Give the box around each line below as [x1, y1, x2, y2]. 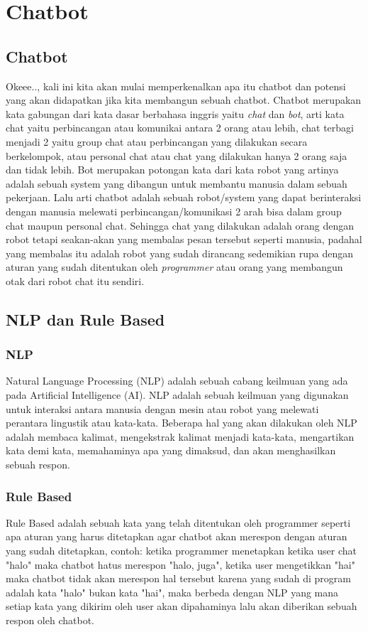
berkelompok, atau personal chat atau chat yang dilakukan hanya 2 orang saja [6, 148, 347, 163]
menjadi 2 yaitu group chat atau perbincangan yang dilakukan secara [6, 134, 308, 149]
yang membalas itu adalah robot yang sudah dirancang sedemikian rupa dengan [6, 245, 354, 260]
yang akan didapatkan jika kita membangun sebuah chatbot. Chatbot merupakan [6, 92, 362, 107]
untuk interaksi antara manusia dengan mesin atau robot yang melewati [6, 401, 319, 416]
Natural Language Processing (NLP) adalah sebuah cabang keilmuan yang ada [6, 373, 348, 388]
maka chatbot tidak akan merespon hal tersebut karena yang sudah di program [6, 571, 351, 586]
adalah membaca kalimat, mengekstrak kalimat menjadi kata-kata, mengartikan [6, 429, 355, 444]
